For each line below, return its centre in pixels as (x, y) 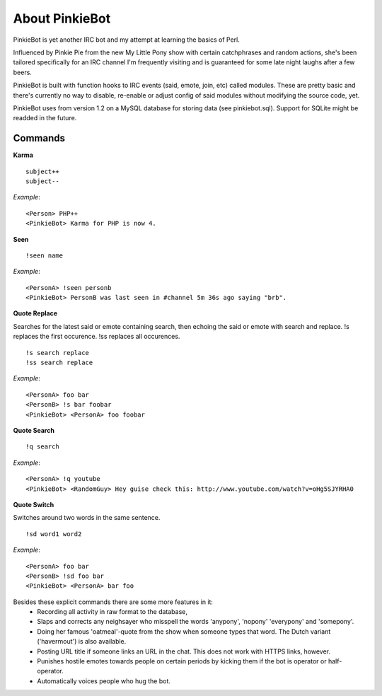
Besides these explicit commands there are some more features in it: (113, 602)
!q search (42, 447)
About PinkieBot (62, 18)
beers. (22, 72)
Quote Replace (35, 313)
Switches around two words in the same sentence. (87, 518)
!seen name (45, 255)
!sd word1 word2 (54, 534)
